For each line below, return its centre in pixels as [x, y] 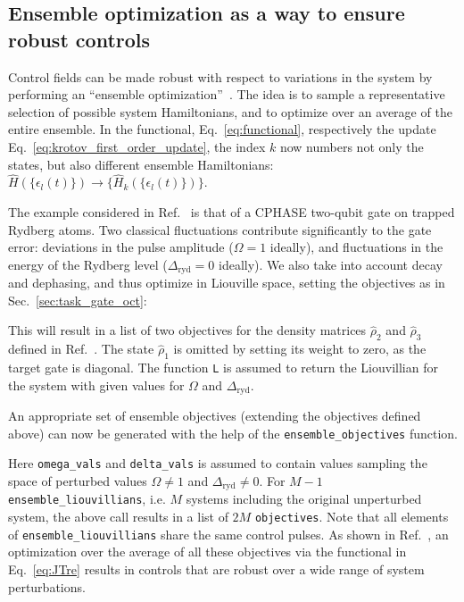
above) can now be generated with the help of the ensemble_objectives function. [233, 433]
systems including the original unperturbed [304, 499]
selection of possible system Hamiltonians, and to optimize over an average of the [230, 111]
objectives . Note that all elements [352, 517]
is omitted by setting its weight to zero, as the [300, 349]
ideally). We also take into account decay [331, 264]
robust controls [79, 39]
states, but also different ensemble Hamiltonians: [141, 164]
